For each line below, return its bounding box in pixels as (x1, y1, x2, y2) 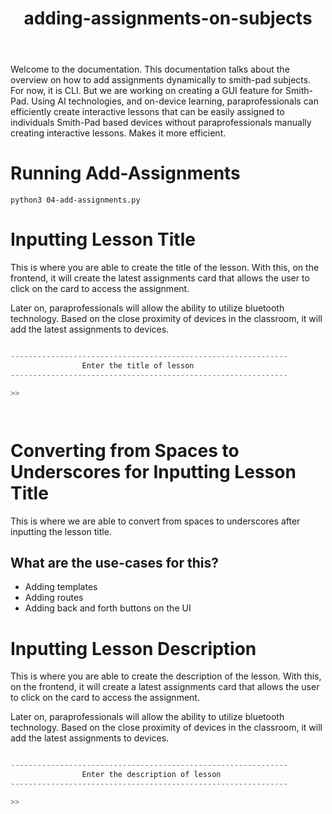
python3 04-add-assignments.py (10, 195, 141, 206)
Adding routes (24, 592, 84, 604)
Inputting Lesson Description (10, 637, 257, 660)
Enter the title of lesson (81, 360, 195, 371)
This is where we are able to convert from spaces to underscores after (10, 515, 301, 527)
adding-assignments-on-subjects (23, 7, 313, 30)
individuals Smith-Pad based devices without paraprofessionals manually (10, 117, 312, 129)
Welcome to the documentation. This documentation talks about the (10, 63, 290, 76)
